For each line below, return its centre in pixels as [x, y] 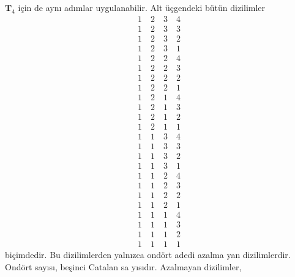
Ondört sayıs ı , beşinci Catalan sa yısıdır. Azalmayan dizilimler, [123, 266]
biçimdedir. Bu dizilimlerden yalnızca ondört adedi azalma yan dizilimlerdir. [148, 255]
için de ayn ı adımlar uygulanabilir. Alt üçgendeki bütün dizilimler [142, 7]
